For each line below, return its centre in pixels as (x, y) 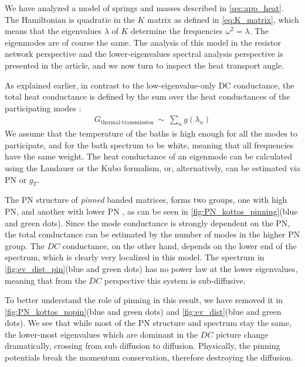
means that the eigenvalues (53, 31)
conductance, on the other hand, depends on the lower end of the (179, 245)
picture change (242, 334)
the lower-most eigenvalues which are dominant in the (101, 334)
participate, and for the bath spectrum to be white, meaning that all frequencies (149, 145)
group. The (25, 245)
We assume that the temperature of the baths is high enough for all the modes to (151, 133)
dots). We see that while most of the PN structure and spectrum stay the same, (148, 323)
